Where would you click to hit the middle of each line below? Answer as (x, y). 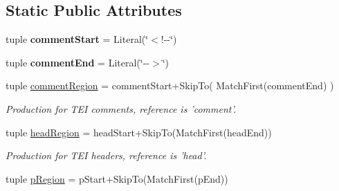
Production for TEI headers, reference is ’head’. (106, 155)
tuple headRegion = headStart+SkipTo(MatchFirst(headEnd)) (139, 132)
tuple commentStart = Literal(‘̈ (77, 39)
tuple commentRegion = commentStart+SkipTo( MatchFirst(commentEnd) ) (170, 85)
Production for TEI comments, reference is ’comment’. (121, 108)
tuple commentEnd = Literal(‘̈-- (77, 62)
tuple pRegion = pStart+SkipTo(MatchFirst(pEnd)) (117, 178)
